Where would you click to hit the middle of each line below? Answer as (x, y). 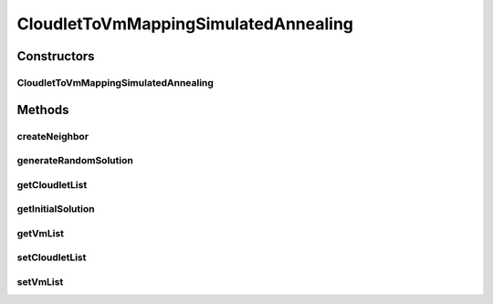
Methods (43, 110)
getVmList (40, 233)
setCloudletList (52, 257)
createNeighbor (53, 136)
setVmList (40, 281)
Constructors (56, 56)
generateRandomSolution (75, 161)
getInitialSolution (56, 209)
